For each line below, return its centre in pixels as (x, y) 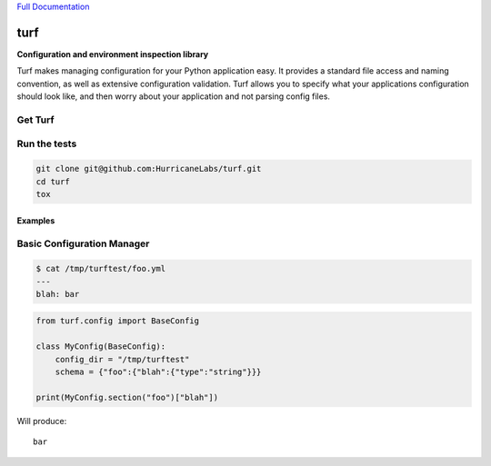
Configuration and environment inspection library (113, 54)
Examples (36, 220)
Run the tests (47, 144)
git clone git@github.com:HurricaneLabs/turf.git (149, 169)
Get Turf (35, 120)
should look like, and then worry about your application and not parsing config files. (174, 96)
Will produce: (42, 421)
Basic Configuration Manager (83, 243)
